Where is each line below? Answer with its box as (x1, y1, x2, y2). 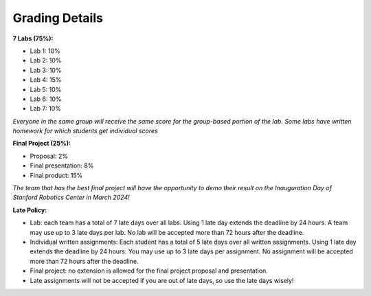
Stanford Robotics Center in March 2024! (12, 193, 130, 202)
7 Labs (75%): (12, 34, 54, 43)
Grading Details (12, 10, 103, 25)
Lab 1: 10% (30, 47, 61, 55)
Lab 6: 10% (30, 95, 62, 103)
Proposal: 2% (30, 152, 69, 160)
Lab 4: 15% (30, 76, 62, 84)
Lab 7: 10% (30, 104, 61, 113)
